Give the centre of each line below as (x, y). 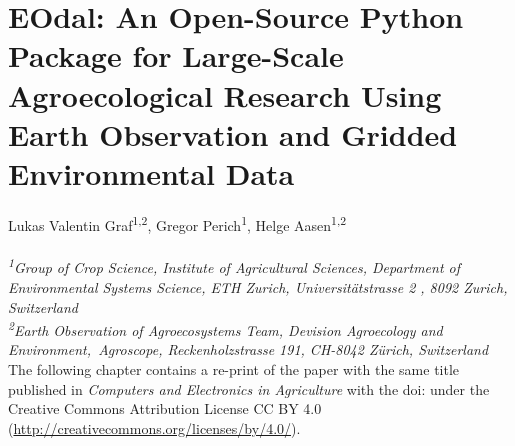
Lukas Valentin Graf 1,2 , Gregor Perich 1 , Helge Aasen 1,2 (177, 223)
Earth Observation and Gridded (233, 133)
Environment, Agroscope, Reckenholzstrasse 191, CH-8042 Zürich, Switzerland (248, 349)
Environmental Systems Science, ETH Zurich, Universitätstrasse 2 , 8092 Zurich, (258, 286)
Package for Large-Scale (176, 55)
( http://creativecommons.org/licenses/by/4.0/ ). (154, 427)
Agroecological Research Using (225, 94)
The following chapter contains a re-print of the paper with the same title (234, 369)
